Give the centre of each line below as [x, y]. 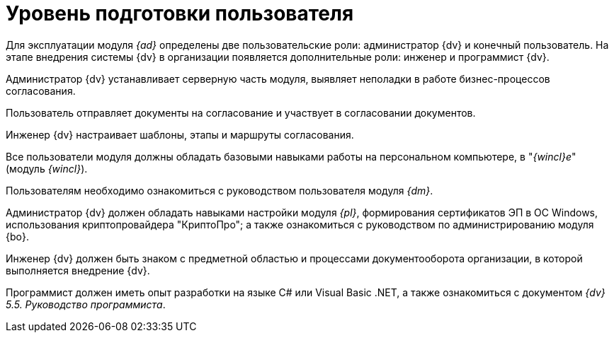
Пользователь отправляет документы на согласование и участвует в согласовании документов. [241, 112]
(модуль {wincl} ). [47, 168]
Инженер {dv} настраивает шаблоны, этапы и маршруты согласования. [180, 134]
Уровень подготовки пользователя [180, 13]
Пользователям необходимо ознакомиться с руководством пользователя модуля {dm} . [220, 190]
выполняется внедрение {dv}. [78, 270]
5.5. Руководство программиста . [86, 304]
